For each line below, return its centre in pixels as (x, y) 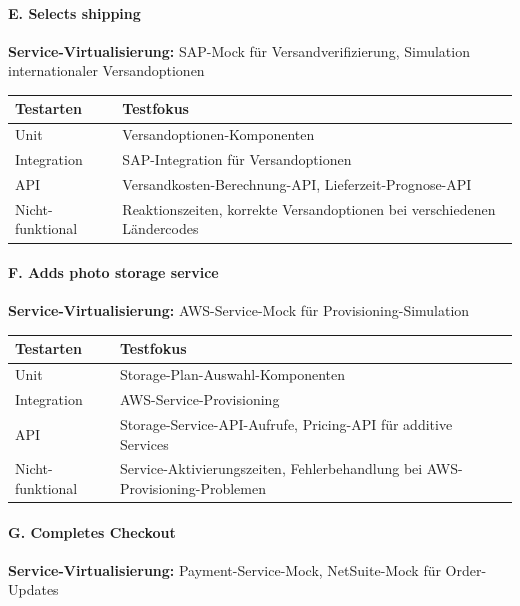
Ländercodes (160, 228)
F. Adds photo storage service (113, 272)
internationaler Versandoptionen (106, 70)
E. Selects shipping (74, 12)
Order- (466, 569)
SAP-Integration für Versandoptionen (237, 159)
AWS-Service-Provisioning (199, 399)
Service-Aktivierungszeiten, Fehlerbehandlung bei (271, 468)
